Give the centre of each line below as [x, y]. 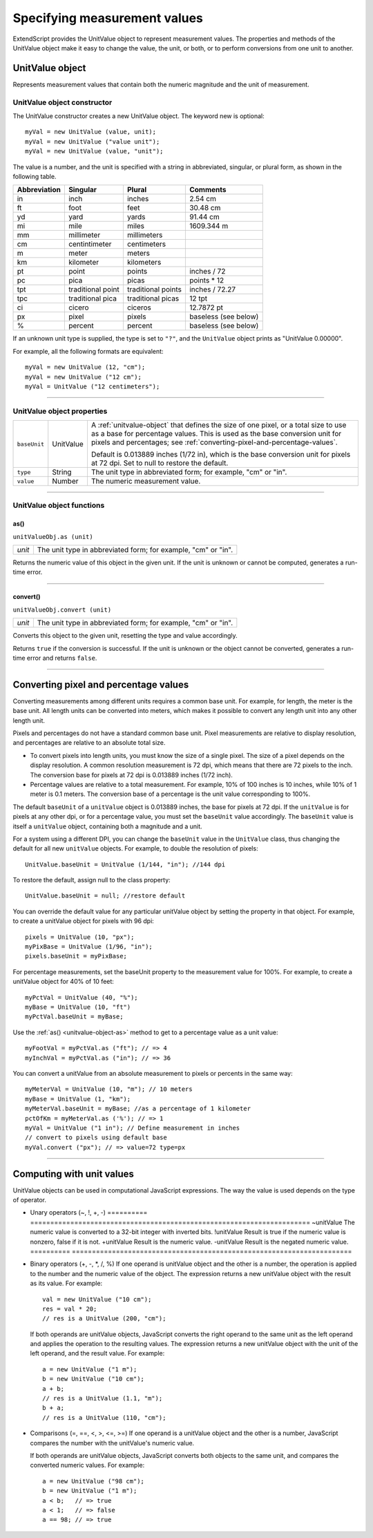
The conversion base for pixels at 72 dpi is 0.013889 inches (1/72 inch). [131, 775]
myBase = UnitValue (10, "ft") [78, 1007]
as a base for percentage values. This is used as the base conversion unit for [216, 434]
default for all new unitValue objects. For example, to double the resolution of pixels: [135, 848]
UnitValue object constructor [63, 102]
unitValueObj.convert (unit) [62, 609]
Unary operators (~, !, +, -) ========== [89, 1213]
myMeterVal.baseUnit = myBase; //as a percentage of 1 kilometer [138, 1109]
